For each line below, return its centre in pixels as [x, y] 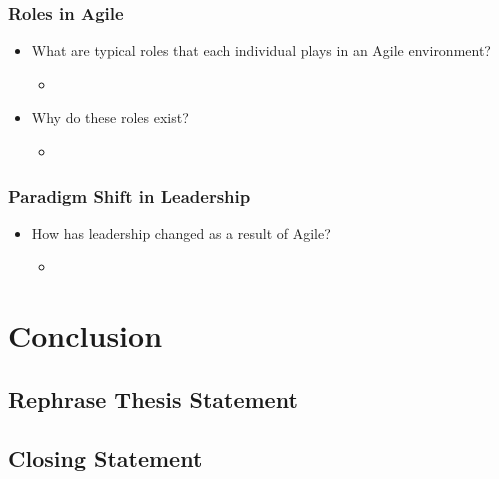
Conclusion [85, 335]
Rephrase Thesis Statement [153, 398]
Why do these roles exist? [110, 117]
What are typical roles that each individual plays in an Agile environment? [261, 50]
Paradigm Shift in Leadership [129, 195]
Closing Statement [105, 457]
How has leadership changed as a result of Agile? [181, 232]
